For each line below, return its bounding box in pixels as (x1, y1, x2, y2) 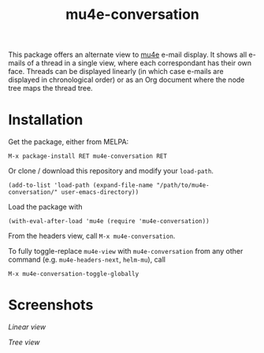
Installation (8, 111, 84, 129)
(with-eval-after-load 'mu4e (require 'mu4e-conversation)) (8, 217, 210, 225)
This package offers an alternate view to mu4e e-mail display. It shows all (8, 50, 247, 60)
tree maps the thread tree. (8, 84, 93, 93)
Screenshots (8, 296, 94, 314)
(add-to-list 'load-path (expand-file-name (8, 181, 154, 190)
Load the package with (8, 203, 83, 212)
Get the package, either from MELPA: (8, 137, 129, 147)
